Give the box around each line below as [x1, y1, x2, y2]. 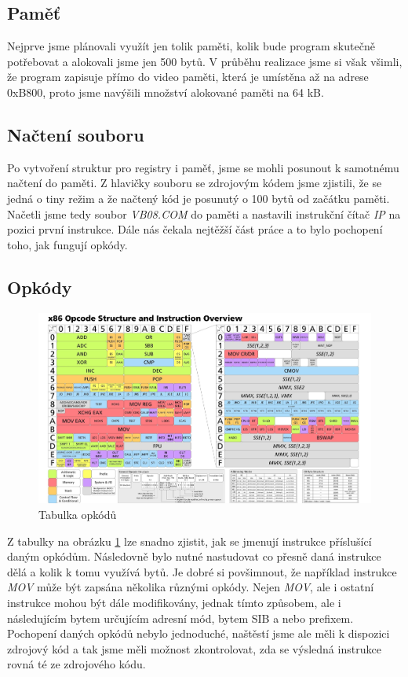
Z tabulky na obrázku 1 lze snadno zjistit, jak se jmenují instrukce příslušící [7, 532, 372, 549]
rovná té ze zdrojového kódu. [7, 656, 146, 672]
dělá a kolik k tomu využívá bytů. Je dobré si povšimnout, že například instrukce [7, 563, 397, 579]
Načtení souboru [7, 122, 144, 146]
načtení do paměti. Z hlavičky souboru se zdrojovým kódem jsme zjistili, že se [7, 175, 382, 191]
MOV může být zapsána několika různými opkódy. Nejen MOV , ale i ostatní [7, 579, 374, 595]
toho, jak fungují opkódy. [7, 236, 128, 252]
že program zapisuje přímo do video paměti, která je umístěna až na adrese [7, 68, 369, 85]
